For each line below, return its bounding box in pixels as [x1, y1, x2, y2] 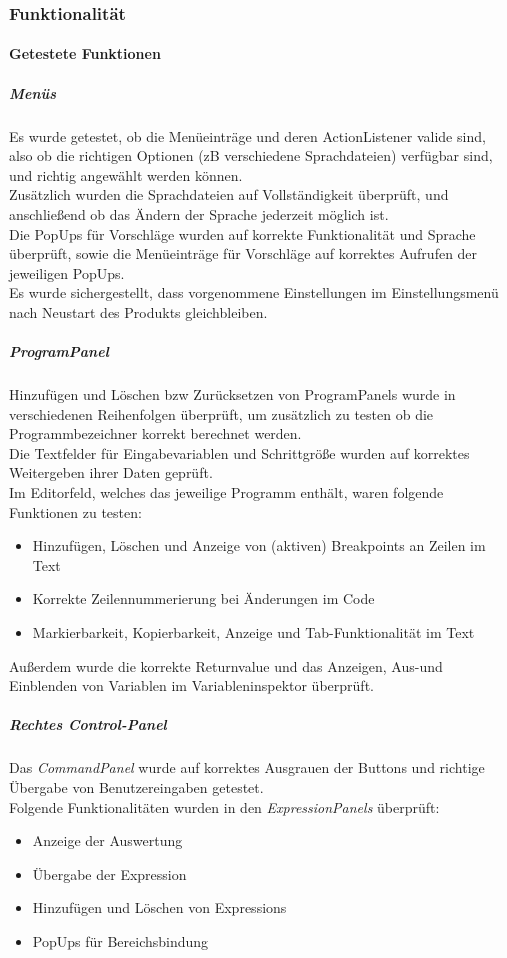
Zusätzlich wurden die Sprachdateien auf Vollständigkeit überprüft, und [9, 184, 449, 205]
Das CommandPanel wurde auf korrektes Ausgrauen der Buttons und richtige [9, 757, 485, 778]
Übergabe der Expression [32, 863, 187, 884]
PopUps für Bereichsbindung [32, 930, 209, 951]
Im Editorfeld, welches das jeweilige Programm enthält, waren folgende [9, 482, 444, 503]
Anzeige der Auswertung [32, 830, 183, 851]
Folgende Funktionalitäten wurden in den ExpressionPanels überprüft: [9, 796, 440, 817]
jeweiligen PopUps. [9, 262, 125, 283]
